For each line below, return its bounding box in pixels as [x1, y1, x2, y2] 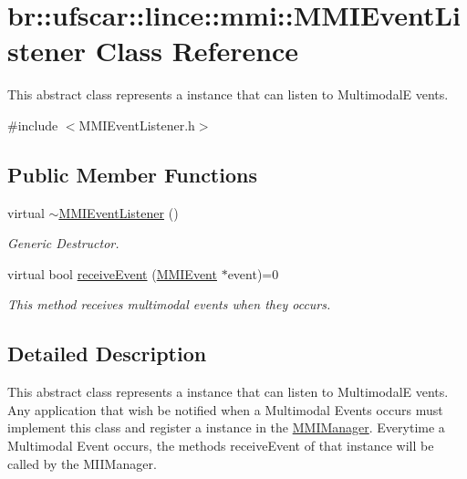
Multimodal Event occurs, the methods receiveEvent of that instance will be [7, 436, 434, 455]
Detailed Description [7, 339, 207, 368]
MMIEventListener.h [78, 115, 195, 134]
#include [7, 115, 58, 134]
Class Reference [95, 32, 299, 69]
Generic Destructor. [7, 234, 119, 253]
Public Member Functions [7, 160, 257, 188]
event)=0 [227, 264, 279, 283]
